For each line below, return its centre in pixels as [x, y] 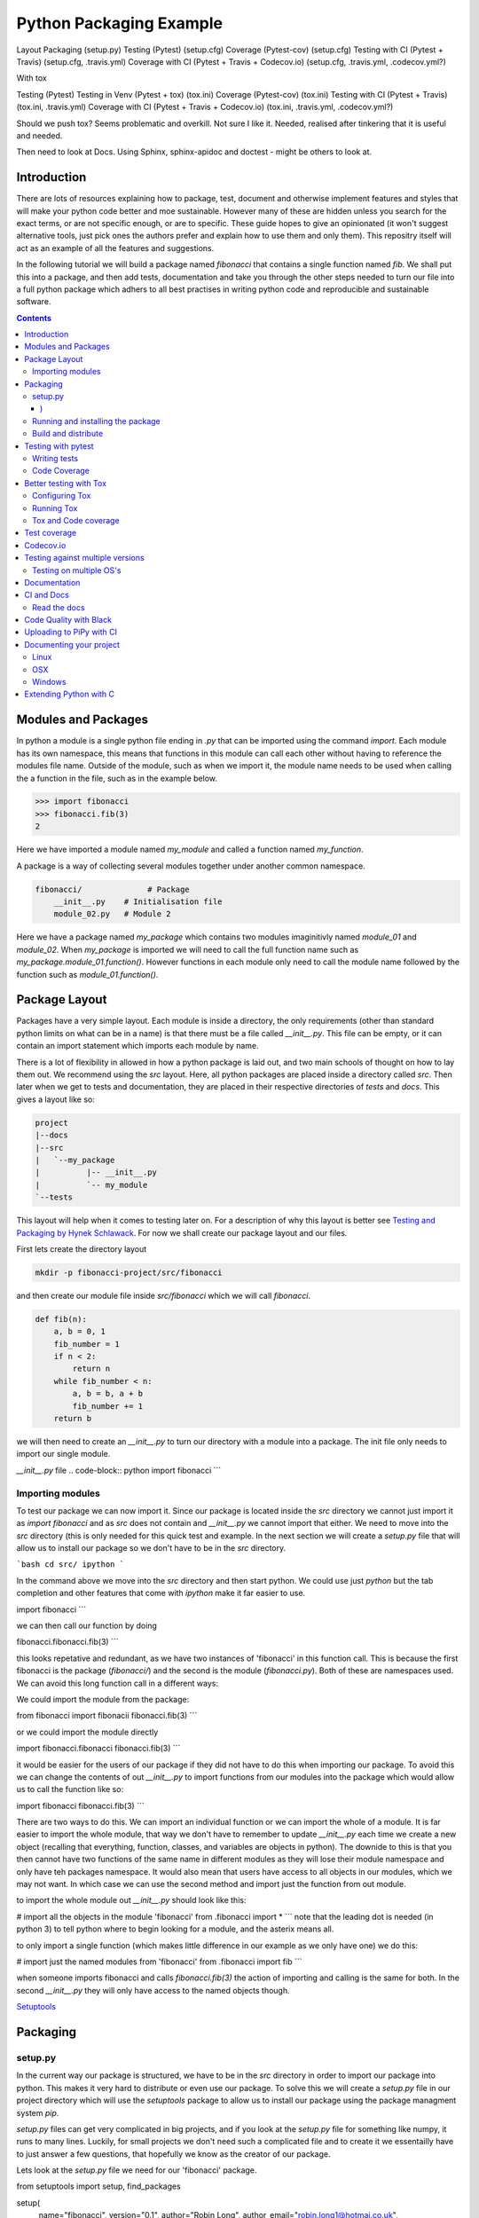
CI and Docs [47, 595]
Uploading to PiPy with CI [71, 632]
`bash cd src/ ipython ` [70, 1565]
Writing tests [55, 458]
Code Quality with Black [68, 620]
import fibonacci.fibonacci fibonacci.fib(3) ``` [98, 1749]
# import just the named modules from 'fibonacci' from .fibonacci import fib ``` [159, 1962]
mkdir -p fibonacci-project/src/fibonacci [129, 1272]
